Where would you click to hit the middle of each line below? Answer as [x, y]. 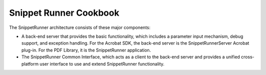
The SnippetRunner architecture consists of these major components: [80, 27]
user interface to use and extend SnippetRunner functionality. [102, 64]
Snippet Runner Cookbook [64, 13]
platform [30, 64]
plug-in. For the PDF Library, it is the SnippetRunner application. [86, 50]
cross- [248, 57]
